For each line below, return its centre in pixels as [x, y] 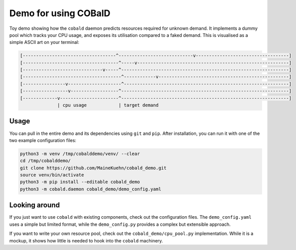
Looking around [35, 205]
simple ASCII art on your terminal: [44, 42]
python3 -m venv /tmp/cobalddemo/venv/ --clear [80, 154]
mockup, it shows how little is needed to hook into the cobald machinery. [86, 240]
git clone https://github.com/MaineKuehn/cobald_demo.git [93, 168]
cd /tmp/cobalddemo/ [45, 161]
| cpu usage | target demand [108, 105]
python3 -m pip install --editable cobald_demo [80, 182]
